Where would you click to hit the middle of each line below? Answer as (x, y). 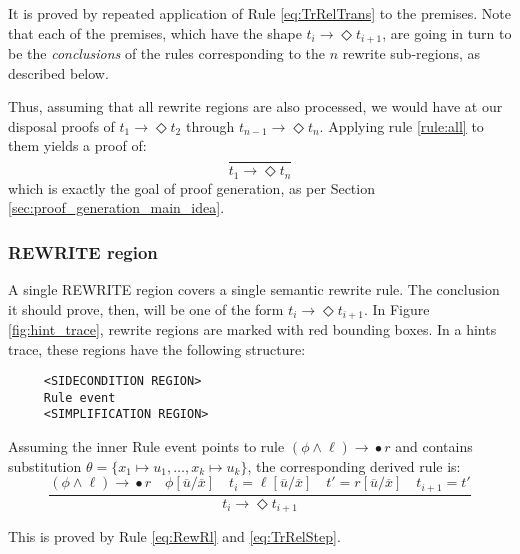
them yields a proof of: (77, 145)
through (210, 125)
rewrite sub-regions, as (411, 53)
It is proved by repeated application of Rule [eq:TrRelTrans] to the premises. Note (259, 13)
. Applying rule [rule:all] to (401, 125)
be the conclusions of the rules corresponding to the (167, 53)
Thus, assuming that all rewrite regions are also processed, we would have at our (255, 106)
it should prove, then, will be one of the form (146, 308)
